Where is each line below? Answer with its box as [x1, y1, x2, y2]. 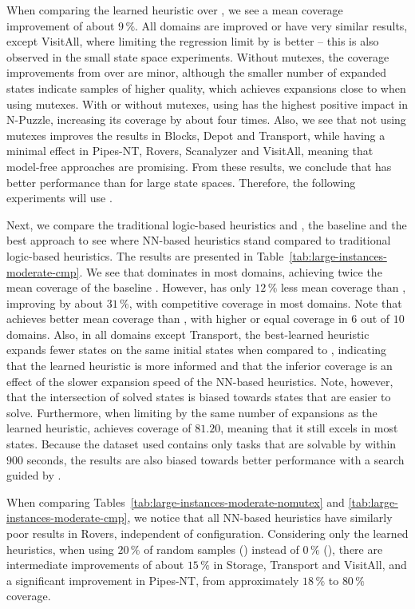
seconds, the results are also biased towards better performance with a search [26, 451, 405, 468]
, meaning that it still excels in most [220, 420, 398, 436]
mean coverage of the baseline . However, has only [6, 279, 251, 296]
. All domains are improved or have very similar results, [135, 17, 408, 34]
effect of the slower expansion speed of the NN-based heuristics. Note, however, [6, 372, 393, 389]
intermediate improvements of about [6, 556, 184, 573]
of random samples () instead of [144, 540, 299, 557]
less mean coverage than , [280, 279, 406, 296]
